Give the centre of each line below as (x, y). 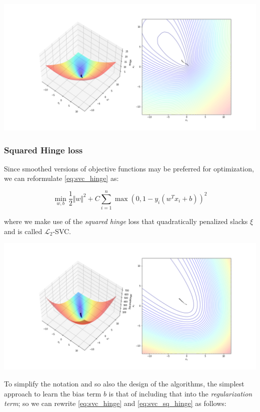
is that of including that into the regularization (180, 393)
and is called (23, 231)
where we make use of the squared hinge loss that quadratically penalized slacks (126, 221)
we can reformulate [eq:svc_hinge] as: (61, 178)
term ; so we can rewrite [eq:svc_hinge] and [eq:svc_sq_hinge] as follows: (115, 403)
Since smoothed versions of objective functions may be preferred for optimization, (129, 168)
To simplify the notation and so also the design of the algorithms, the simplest (124, 383)
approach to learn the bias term (53, 393)
